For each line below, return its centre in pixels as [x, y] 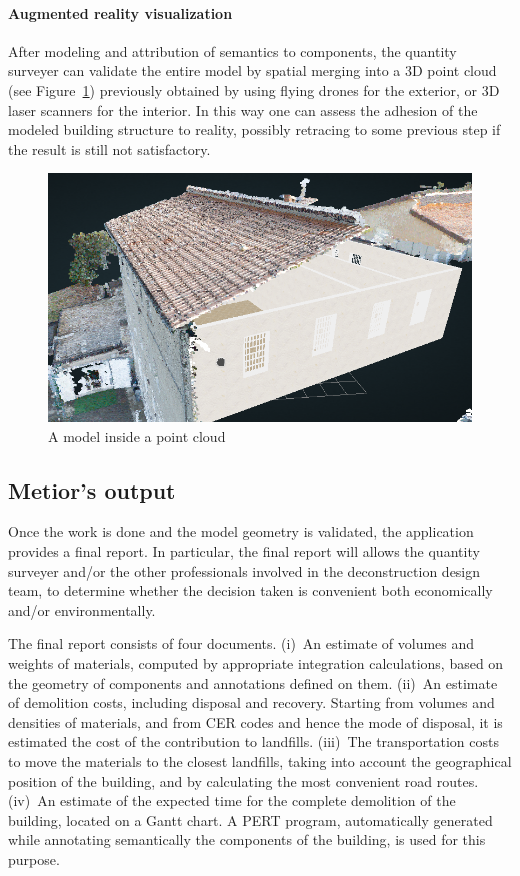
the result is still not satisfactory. [109, 148]
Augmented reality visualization [120, 12]
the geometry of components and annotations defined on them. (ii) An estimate [253, 682]
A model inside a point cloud [137, 435]
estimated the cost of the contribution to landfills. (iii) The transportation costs [253, 741]
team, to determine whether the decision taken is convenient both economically [250, 590]
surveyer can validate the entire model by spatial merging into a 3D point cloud [252, 70]
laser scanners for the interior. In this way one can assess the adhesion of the [243, 109]
